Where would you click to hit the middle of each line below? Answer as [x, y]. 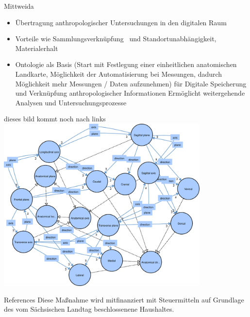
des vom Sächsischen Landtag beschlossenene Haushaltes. [89, 309]
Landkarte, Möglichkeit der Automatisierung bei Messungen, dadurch [119, 74]
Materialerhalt [37, 48]
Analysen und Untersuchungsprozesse [71, 102]
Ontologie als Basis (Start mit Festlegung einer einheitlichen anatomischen [126, 64]
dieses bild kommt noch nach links [55, 119]
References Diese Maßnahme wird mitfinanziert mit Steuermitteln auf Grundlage [124, 299]
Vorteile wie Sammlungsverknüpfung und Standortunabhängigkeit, [116, 39]
